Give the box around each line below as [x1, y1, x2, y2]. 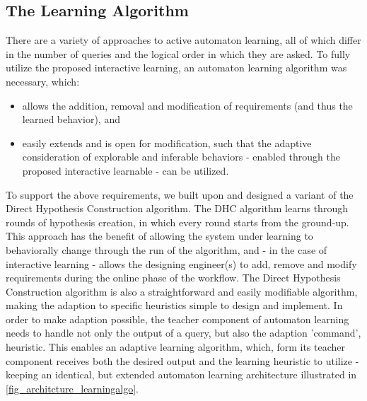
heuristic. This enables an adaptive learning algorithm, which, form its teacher [6, 339, 346, 354]
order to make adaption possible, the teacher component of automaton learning [6, 311, 349, 326]
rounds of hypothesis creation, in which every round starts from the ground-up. [6, 214, 349, 229]
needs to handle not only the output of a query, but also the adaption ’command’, [6, 325, 361, 340]
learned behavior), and [22, 112, 120, 127]
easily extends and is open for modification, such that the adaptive [22, 135, 312, 150]
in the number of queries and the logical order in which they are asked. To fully [6, 46, 351, 61]
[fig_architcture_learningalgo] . [6, 380, 139, 395]
